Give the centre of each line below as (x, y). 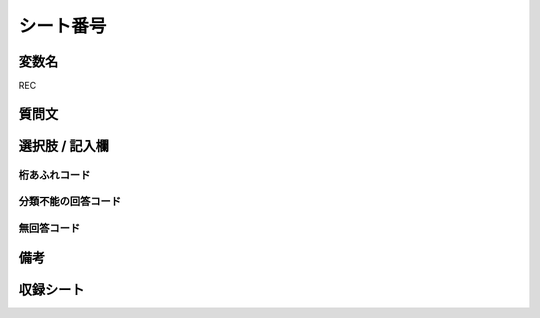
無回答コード (49, 228)
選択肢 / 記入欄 (64, 145)
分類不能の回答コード (70, 202)
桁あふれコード (54, 175)
